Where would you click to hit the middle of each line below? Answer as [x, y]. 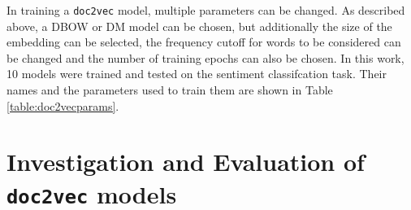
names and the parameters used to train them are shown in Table [170, 90]
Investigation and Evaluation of [186, 162]
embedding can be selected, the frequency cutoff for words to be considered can [204, 42]
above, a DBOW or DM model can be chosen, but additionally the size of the [199, 26]
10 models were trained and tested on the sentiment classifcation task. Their [197, 74]
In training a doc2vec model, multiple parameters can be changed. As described [206, 10]
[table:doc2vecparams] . [63, 105]
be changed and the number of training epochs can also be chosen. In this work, [205, 57]
